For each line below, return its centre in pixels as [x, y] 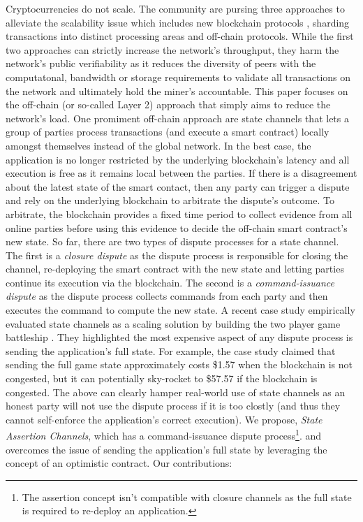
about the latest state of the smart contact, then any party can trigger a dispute [178, 186]
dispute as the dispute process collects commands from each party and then [167, 296]
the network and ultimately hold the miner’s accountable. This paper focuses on [177, 90]
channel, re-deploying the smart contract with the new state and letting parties [175, 269]
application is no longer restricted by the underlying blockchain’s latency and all [178, 159]
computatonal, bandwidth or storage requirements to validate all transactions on [178, 77]
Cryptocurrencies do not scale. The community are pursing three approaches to [175, 8]
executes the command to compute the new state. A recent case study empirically [180, 310]
